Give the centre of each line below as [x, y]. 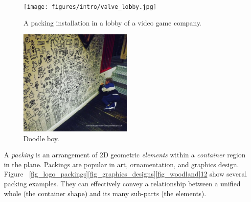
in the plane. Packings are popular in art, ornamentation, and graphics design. [122, 164]
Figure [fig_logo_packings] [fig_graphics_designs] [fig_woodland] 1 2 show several [125, 174]
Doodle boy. [41, 138]
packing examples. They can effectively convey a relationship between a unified [122, 183]
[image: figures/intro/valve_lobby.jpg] [90, 7]
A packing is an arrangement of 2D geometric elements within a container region [125, 155]
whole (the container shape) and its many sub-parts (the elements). [105, 193]
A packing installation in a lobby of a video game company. [113, 22]
